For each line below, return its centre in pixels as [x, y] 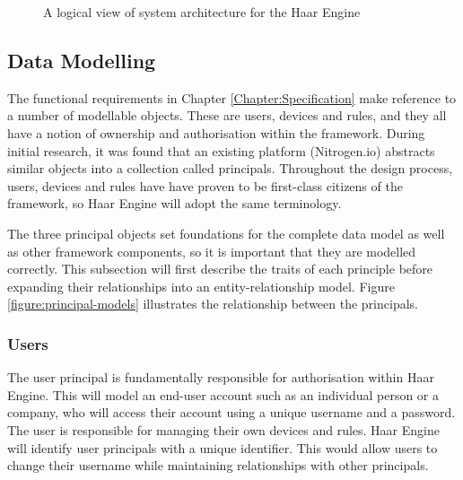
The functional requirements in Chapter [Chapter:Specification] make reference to [232, 97]
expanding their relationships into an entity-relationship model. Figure [201, 286]
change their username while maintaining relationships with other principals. [218, 465]
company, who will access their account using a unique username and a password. [231, 412]
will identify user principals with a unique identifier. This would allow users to [223, 447]
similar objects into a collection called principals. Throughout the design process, [230, 168]
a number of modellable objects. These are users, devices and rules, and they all [227, 115]
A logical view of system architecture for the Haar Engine [202, 12]
